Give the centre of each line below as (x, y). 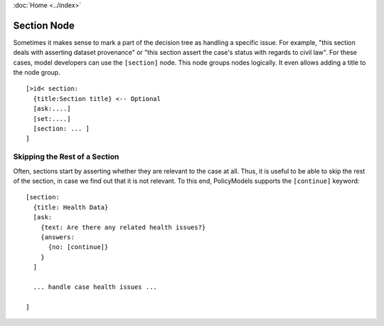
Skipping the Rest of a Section (66, 157)
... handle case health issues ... (95, 287)
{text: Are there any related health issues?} (123, 227)
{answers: (57, 237)
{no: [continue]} (78, 247)
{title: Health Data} (71, 207)
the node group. (37, 73)
